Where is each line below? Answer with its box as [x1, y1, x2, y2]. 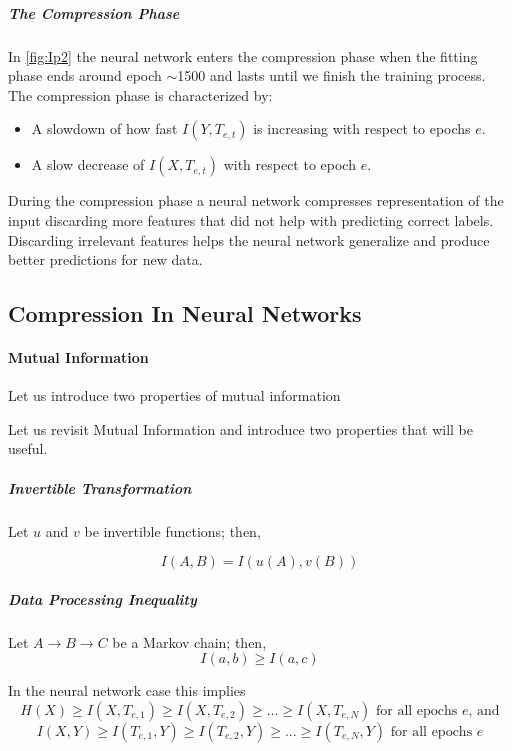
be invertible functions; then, [84, 520, 261, 541]
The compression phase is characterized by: [8, 84, 273, 105]
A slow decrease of [31, 154, 145, 175]
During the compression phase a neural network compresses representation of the [8, 190, 504, 211]
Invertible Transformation [8, 477, 192, 498]
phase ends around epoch [8, 65, 162, 86]
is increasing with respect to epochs [253, 118, 471, 139]
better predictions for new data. [8, 249, 203, 270]
